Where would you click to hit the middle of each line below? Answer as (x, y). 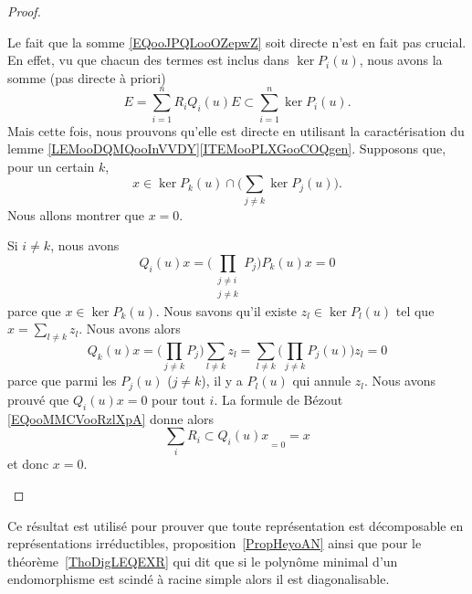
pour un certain (51, 166)
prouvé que (38, 399)
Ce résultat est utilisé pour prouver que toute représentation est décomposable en (236, 525)
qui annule (322, 381)
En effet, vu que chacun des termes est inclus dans (148, 60)
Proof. (24, 11)
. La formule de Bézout (278, 399)
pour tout (178, 399)
